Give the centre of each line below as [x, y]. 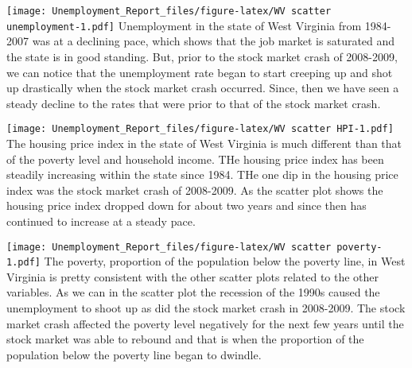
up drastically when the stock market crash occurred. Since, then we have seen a [203, 88]
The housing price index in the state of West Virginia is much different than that [204, 143]
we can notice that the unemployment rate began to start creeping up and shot [200, 72]
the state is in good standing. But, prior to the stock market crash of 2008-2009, [202, 56]
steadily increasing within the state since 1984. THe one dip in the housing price [202, 174]
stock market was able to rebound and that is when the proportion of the [185, 339]
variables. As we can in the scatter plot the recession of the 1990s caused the [193, 292]
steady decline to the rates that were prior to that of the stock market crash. [194, 103]
